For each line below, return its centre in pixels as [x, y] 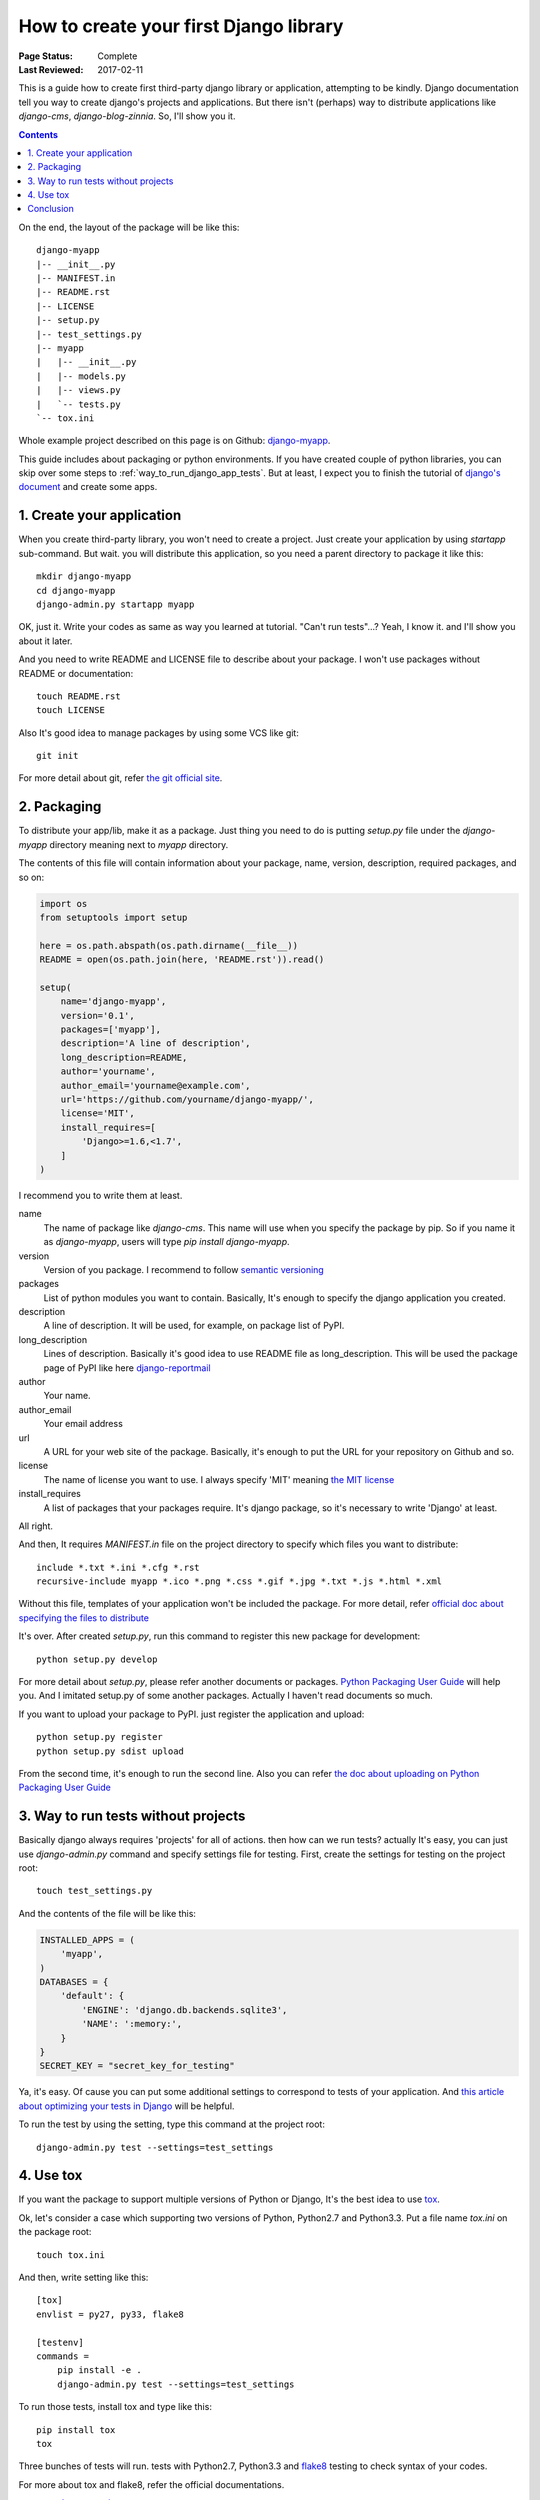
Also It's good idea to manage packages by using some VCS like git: [158, 732]
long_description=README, [124, 1057]
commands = [63, 2356]
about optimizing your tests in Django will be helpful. [126, 2106]
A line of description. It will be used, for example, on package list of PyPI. [194, 1326]
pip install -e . [99, 2370]
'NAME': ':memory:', [132, 2024]
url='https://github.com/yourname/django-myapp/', [187, 1099]
